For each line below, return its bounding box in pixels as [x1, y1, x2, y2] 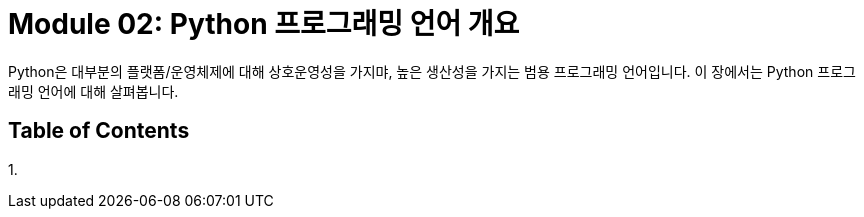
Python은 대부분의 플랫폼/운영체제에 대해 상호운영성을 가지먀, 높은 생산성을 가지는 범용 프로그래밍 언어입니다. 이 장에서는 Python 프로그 [8, 62, 856, 80]
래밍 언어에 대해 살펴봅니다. [8, 82, 179, 100]
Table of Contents [8, 118, 190, 144]
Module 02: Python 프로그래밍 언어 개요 [8, 7, 520, 41]
